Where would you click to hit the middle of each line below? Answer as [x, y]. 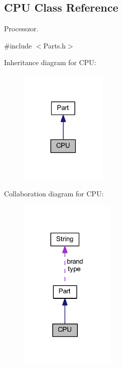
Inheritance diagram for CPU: [50, 62]
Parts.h [54, 45]
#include [18, 45]
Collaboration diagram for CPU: [54, 194]
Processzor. [21, 29]
